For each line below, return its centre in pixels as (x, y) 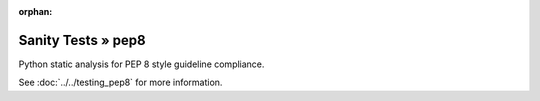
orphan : (35, 11)
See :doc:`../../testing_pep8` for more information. (120, 82)
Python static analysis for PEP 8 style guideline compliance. (141, 64)
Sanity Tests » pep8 (82, 40)
